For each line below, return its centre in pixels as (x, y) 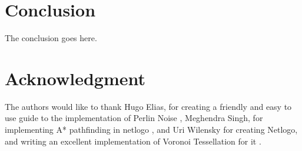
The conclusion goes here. (51, 38)
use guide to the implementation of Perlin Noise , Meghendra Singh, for (134, 118)
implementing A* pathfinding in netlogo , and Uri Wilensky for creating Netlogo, (151, 130)
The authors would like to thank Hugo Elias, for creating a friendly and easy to (148, 106)
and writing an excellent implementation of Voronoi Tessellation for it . (133, 141)
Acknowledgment (75, 78)
